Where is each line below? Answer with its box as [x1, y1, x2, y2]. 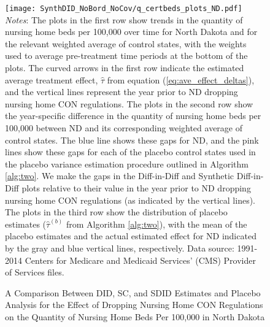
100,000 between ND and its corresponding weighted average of [5, 121, 243, 134]
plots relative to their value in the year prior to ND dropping [21, 181, 251, 194]
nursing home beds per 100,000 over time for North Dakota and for [5, 25, 258, 38]
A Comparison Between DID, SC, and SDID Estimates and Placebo [5, 286, 261, 299]
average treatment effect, [5, 73, 98, 86]
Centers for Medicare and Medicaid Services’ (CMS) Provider [25, 253, 256, 266]
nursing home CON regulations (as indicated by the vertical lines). [5, 193, 255, 206]
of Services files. [5, 266, 64, 279]
